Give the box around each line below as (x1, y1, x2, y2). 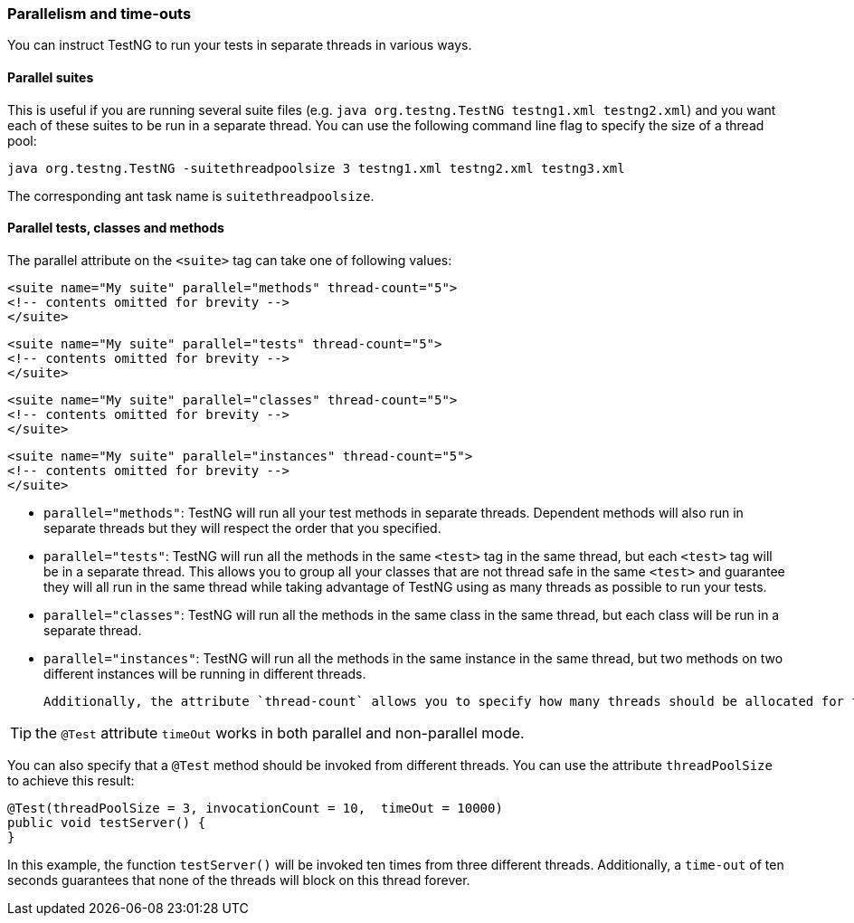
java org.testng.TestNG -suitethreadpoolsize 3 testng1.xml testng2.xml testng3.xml (7, 160, 625, 176)
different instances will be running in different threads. (43, 665, 366, 681)
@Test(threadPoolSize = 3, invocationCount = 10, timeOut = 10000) (7, 800, 503, 815)
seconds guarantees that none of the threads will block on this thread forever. (7, 871, 470, 888)
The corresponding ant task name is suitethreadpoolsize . (7, 187, 375, 204)
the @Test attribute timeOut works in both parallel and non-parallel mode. (35, 723, 525, 742)
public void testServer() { (7, 814, 206, 830)
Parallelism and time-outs (7, 5, 192, 23)
